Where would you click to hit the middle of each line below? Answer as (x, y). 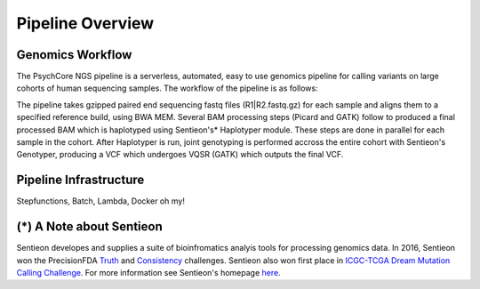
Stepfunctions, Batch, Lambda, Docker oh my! (101, 201)
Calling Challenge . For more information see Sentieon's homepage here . (148, 273)
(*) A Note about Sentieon (90, 227)
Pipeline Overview (85, 23)
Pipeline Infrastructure (80, 180)
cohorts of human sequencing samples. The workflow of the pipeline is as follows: (168, 88)
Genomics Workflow (74, 55)
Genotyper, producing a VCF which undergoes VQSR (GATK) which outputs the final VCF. (180, 155)
